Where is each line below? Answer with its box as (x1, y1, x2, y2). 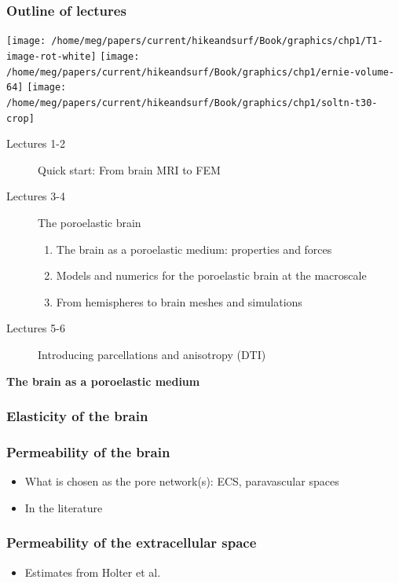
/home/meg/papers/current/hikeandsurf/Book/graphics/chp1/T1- (51, 35, 383, 47)
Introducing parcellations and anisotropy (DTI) (38, 346, 266, 362)
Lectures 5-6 (6, 320, 65, 336)
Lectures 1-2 (6, 135, 65, 152)
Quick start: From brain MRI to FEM (38, 161, 221, 178)
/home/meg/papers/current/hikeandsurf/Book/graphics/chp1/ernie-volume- (6, 66, 394, 78)
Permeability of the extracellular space (6, 533, 257, 552)
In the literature (24, 499, 103, 515)
